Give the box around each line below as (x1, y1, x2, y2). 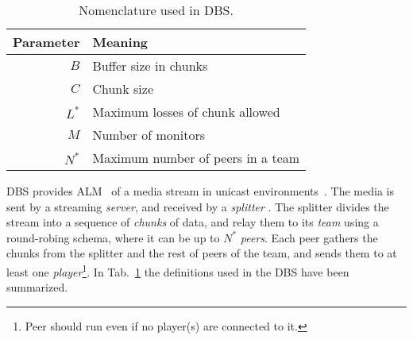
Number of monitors (92, 126, 205, 144)
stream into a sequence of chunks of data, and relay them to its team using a (6, 214, 379, 230)
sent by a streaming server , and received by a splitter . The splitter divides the (6, 198, 389, 214)
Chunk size (92, 79, 153, 98)
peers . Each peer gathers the (240, 229, 378, 245)
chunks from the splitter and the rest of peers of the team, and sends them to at (6, 245, 397, 261)
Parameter (13, 33, 80, 51)
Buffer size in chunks (92, 56, 208, 75)
